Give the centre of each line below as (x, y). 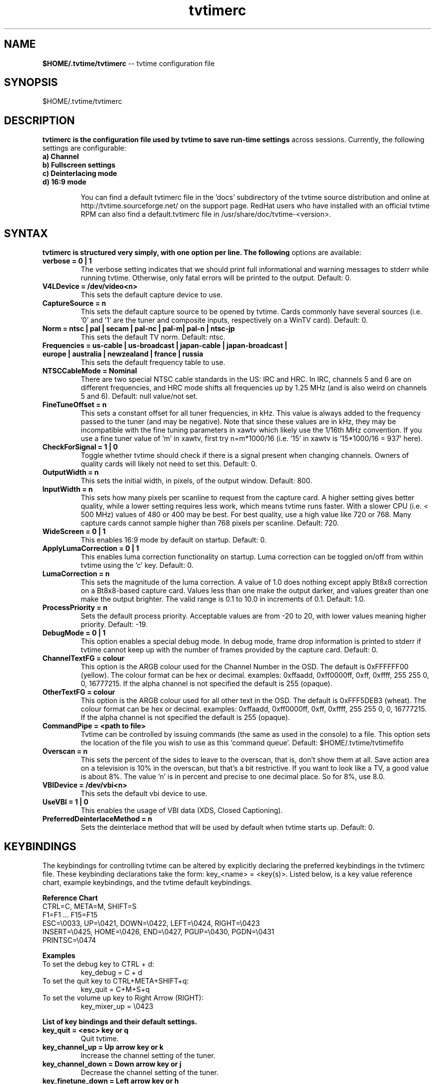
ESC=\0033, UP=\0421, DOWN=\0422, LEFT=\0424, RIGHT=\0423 (151, 923)
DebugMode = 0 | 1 (74, 633)
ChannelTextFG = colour (83, 658)
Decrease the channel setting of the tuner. (149, 1072)
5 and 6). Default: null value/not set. (139, 396)
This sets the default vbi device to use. (144, 794)
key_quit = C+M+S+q (115, 989)
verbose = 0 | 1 (67, 261)
